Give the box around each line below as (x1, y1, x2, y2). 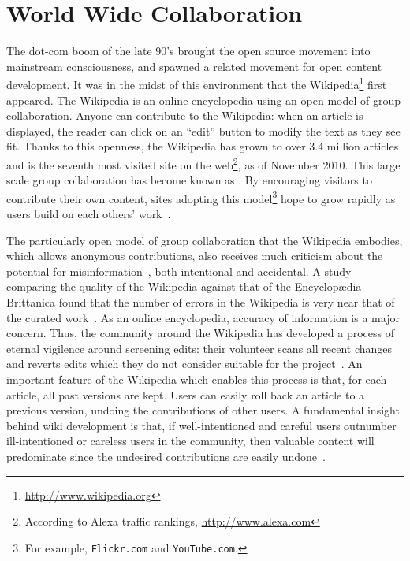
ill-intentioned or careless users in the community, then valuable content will (6, 433, 375, 449)
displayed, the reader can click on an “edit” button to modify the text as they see (6, 122, 401, 139)
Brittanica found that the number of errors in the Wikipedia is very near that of (6, 294, 395, 310)
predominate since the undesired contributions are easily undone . (6, 448, 326, 464)
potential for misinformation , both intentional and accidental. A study (6, 262, 352, 279)
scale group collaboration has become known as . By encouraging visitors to (6, 172, 372, 188)
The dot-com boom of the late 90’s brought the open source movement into (6, 43, 371, 59)
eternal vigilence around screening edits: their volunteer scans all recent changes (6, 340, 393, 356)
